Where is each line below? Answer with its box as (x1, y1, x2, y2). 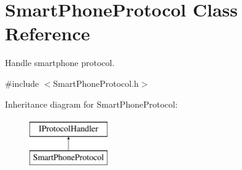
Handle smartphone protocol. (5, 56, 115, 69)
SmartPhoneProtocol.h (53, 76, 139, 89)
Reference (5, 21, 90, 46)
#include (5, 76, 39, 89)
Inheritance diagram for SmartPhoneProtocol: (5, 97, 178, 110)
